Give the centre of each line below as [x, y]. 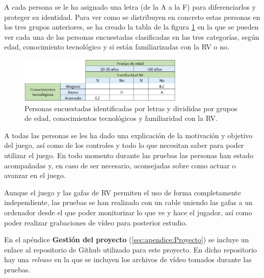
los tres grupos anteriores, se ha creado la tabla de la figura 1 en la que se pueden [131, 27]
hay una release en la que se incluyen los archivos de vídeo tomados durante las [128, 259]
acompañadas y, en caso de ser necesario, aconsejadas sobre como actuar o [120, 165]
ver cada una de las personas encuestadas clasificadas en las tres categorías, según [132, 36]
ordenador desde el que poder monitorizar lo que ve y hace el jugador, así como [128, 212]
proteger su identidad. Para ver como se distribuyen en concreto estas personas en [132, 17]
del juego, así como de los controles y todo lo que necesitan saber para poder [124, 145]
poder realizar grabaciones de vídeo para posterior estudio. [96, 222]
